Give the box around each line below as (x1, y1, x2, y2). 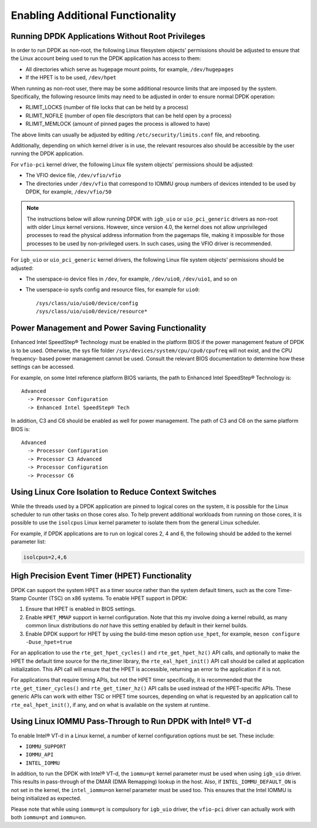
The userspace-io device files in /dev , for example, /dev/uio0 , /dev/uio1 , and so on (25, 275, 238, 282)
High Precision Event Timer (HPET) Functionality (11, 571, 192, 581)
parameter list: (11, 538, 46, 545)
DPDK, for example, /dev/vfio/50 (25, 188, 112, 195)
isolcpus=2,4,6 (23, 554, 67, 561)
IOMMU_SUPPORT (25, 743, 66, 750)
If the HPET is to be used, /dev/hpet (25, 74, 117, 81)
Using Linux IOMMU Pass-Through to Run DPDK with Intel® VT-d (11, 716, 252, 726)
